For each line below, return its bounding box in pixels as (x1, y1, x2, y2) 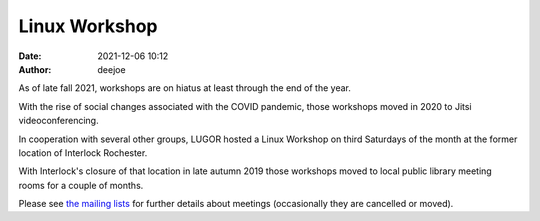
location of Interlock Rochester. (18, 146, 148, 159)
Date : (18, 50, 42, 62)
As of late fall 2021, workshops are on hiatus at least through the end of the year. (18, 82, 352, 94)
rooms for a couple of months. (18, 179, 144, 191)
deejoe (97, 63, 126, 75)
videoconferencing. (18, 115, 99, 127)
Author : (18, 63, 52, 75)
